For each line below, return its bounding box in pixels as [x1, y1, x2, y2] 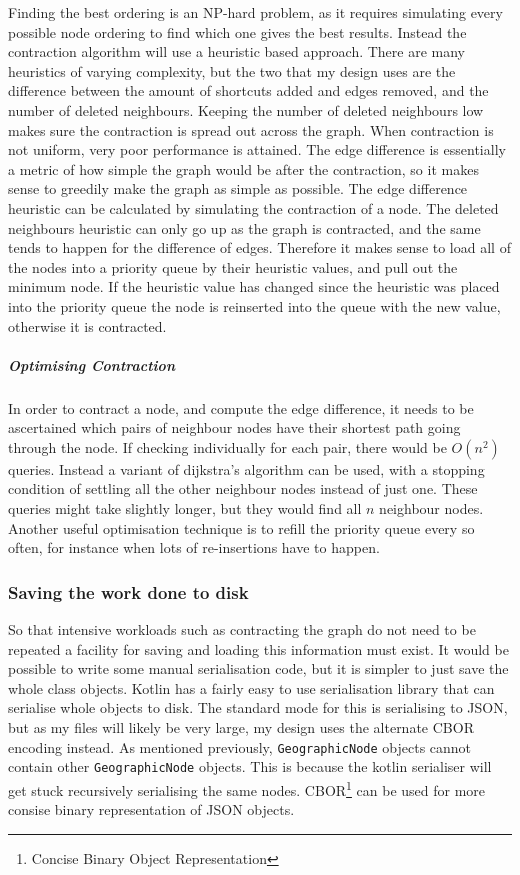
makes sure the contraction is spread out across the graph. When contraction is [8, 119, 494, 140]
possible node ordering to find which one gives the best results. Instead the [8, 21, 467, 42]
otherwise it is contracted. [8, 315, 167, 336]
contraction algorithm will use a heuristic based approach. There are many [8, 41, 466, 62]
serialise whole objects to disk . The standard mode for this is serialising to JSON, [8, 697, 508, 718]
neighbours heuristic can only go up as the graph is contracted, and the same [8, 217, 481, 238]
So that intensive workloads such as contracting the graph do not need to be [8, 619, 476, 640]
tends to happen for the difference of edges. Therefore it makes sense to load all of [8, 237, 511, 258]
